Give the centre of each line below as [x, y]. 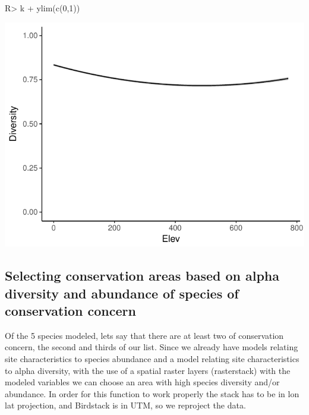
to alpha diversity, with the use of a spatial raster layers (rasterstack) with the [148, 370]
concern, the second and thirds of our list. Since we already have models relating [152, 347]
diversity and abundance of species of [122, 293]
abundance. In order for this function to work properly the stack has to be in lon [152, 393]
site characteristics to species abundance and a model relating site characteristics [152, 359]
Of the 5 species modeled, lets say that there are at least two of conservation [144, 335]
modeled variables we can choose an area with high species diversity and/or [142, 382]
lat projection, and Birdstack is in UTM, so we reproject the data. [125, 405]
